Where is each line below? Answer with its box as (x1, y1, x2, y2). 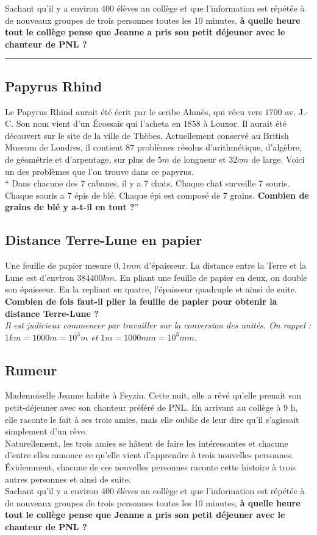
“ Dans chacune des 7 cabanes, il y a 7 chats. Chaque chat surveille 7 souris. (5, 177, 290, 190)
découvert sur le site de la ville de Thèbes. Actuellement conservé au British (5, 129, 289, 141)
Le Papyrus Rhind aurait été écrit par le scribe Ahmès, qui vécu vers (5, 105, 262, 118)
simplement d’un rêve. (5, 425, 88, 438)
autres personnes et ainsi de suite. (5, 472, 131, 485)
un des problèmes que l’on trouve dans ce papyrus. (5, 165, 194, 177)
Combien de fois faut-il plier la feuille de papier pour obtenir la (5, 294, 277, 307)
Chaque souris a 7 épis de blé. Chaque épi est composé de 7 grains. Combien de (5, 188, 309, 201)
